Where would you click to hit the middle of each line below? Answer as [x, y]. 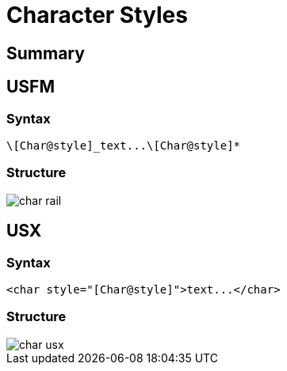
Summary [46, 53]
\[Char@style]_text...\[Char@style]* [124, 145]
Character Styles [97, 15]
